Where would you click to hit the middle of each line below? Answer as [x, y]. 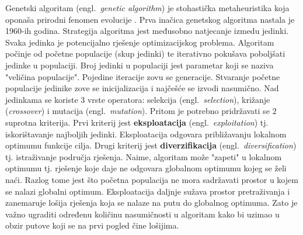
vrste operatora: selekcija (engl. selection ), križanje [179, 99]
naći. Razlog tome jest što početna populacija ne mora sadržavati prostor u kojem [152, 179]
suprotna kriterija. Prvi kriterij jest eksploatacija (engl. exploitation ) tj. [137, 122]
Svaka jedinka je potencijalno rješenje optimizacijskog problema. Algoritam [140, 42]
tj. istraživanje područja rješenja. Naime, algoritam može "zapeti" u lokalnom [144, 156]
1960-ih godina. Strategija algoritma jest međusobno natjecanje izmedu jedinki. [147, 31]
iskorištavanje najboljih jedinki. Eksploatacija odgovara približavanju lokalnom [146, 134]
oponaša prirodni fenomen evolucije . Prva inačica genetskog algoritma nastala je [150, 19]
